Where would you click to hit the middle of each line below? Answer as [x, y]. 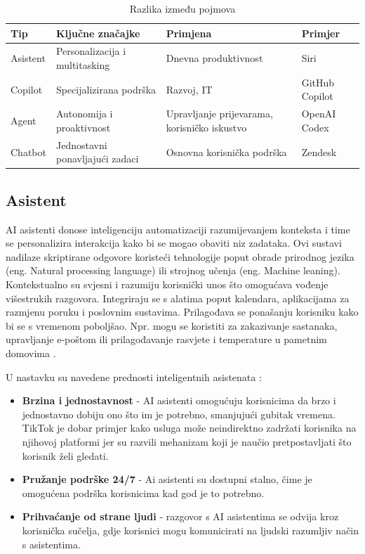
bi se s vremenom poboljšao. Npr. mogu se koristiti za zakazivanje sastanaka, [172, 325]
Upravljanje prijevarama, [219, 114]
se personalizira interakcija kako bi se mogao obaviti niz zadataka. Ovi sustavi [174, 243]
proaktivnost [83, 127]
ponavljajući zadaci [97, 159]
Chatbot [28, 152]
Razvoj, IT [189, 89]
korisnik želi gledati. [65, 455]
